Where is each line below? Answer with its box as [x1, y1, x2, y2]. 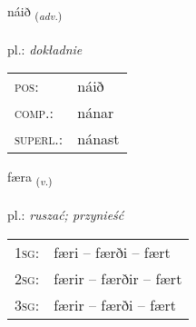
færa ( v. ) [7, 167, 53, 189]
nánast [77, 128, 120, 150]
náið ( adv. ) [7, 2, 63, 23]
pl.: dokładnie [7, 39, 83, 58]
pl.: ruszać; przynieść [7, 205, 124, 224]
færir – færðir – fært [54, 267, 182, 289]
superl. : [15, 128, 64, 150]
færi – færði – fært [54, 241, 171, 263]
